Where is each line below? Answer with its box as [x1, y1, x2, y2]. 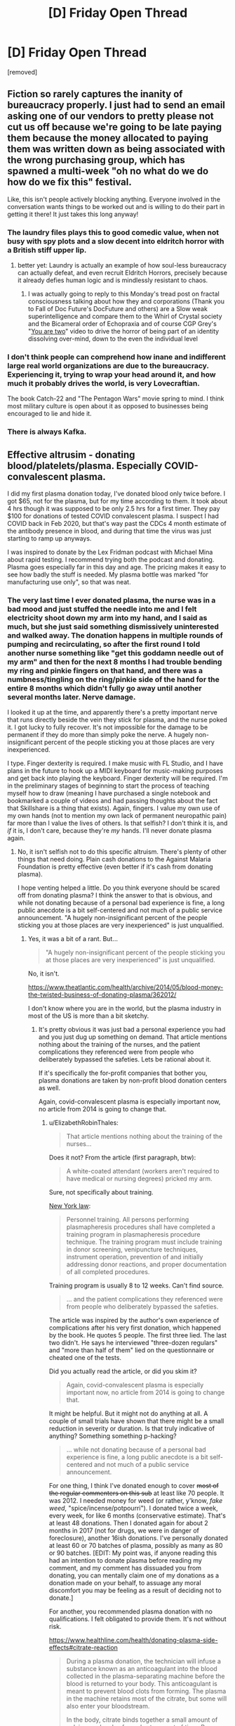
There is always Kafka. [7, 427, 87, 437]
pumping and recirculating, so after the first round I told [7, 639, 201, 649]
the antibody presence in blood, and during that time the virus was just [7, 527, 212, 536]
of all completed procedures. [66, 1268, 150, 1276]
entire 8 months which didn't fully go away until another [7, 684, 202, 693]
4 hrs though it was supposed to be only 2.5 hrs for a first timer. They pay [7, 505, 220, 513]
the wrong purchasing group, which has [7, 154, 186, 166]
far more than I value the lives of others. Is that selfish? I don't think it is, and [7, 819, 228, 828]
